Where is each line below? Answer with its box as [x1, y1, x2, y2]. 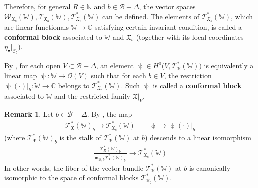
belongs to [58, 80, 90, 90]
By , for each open [4, 60, 61, 71]
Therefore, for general [4, 1, 71, 11]
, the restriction [164, 70, 212, 80]
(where [4, 132, 25, 143]
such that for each [91, 70, 146, 80]
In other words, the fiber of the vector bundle [4, 162, 143, 173]
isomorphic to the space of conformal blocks [4, 172, 139, 183]
